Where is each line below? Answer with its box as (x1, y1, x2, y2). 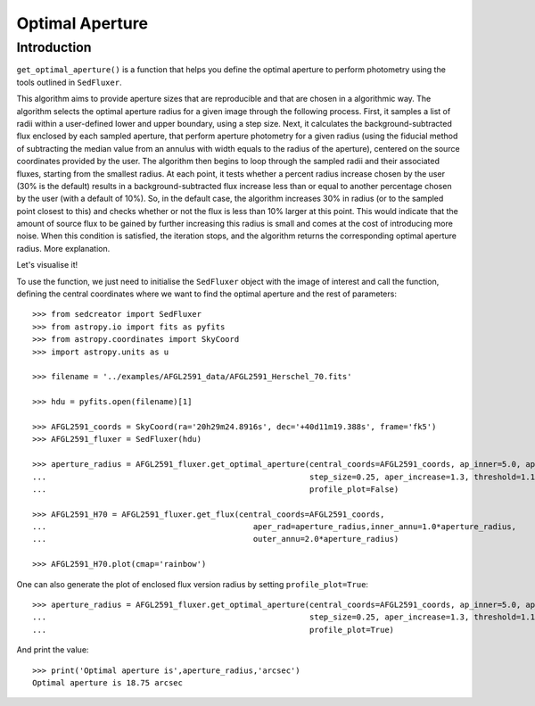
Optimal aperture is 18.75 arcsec (32, 677, 183, 687)
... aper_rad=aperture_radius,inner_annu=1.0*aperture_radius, (32, 522, 517, 532)
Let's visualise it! (16, 260, 78, 270)
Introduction (16, 39, 92, 55)
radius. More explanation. (16, 243, 111, 253)
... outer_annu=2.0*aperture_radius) (32, 534, 399, 544)
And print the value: (16, 644, 89, 655)
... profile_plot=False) (32, 484, 399, 494)
